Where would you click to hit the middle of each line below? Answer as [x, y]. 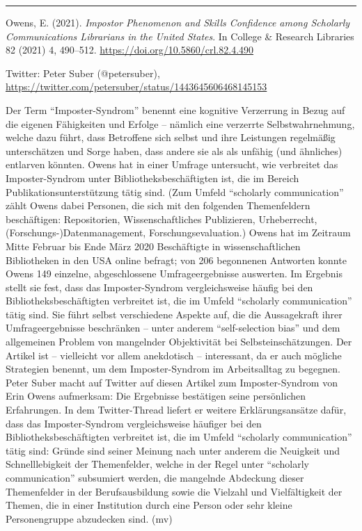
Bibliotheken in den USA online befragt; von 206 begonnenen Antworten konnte [176, 260]
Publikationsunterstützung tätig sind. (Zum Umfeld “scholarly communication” [175, 191]
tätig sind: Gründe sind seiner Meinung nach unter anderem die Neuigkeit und [173, 450]
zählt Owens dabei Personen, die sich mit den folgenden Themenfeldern [158, 205]
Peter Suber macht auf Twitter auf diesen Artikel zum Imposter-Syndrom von [172, 382]
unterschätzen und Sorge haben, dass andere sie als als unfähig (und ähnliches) [174, 150]
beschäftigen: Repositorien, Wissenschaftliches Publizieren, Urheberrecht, [162, 219]
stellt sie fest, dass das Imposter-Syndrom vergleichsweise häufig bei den [159, 287]
